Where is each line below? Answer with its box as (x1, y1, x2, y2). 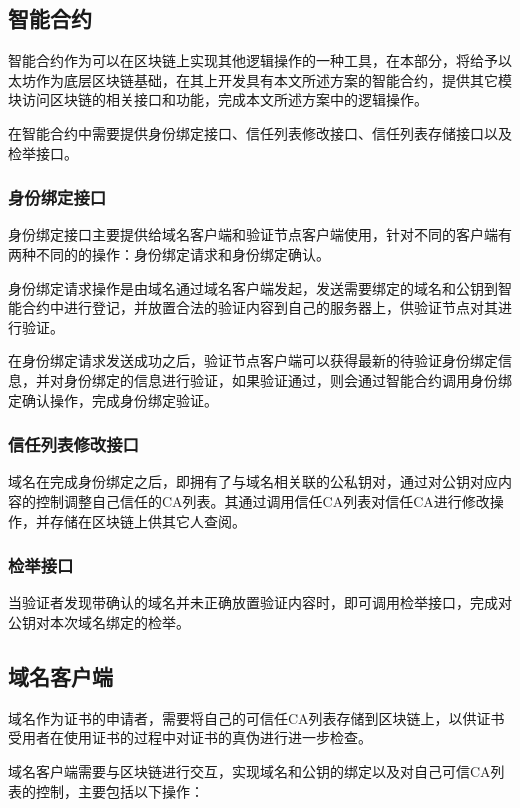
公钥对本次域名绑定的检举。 (8, 611, 190, 632)
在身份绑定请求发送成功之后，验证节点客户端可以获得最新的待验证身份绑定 (8, 350, 498, 371)
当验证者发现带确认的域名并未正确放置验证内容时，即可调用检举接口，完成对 (8, 592, 512, 613)
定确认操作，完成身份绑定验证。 (8, 389, 218, 410)
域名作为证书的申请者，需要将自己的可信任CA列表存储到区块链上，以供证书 (8, 707, 505, 728)
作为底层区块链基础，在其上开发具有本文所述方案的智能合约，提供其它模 (35, 69, 512, 90)
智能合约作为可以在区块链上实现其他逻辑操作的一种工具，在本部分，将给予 (8, 50, 498, 71)
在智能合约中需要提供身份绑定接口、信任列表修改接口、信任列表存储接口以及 (8, 122, 512, 143)
